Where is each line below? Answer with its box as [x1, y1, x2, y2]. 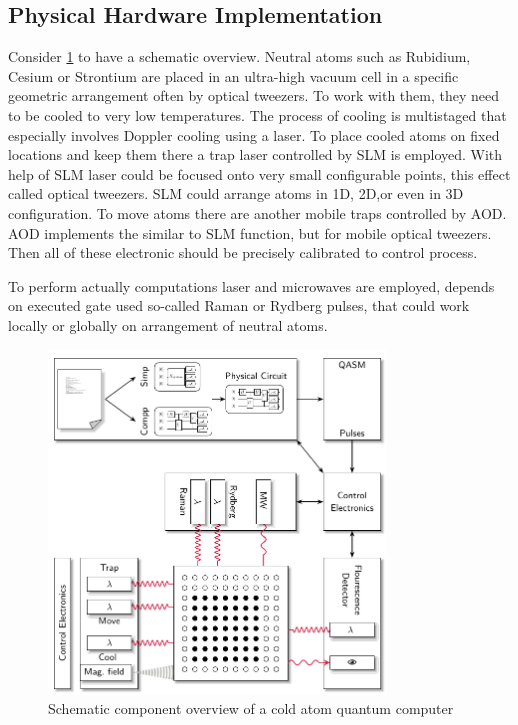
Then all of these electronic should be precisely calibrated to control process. [8, 242, 478, 263]
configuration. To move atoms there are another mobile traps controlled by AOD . [8, 202, 507, 223]
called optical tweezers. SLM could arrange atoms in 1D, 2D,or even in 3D [8, 183, 464, 204]
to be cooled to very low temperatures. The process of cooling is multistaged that [8, 104, 507, 125]
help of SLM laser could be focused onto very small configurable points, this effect [8, 163, 511, 184]
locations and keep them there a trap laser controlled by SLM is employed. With [8, 144, 503, 165]
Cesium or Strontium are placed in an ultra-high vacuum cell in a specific [8, 65, 459, 86]
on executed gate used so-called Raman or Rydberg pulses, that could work [8, 295, 470, 316]
